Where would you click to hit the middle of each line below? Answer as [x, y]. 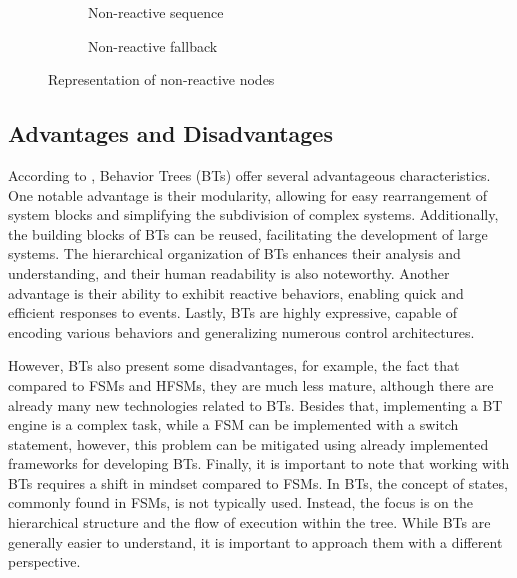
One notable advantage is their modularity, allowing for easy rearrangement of [248, 194]
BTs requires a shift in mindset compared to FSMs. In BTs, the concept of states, [258, 482]
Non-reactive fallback [153, 45]
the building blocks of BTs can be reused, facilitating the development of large [248, 233]
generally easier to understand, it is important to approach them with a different [255, 541]
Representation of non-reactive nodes [161, 79]
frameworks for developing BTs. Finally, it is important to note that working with [259, 463]
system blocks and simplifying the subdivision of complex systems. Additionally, [253, 214]
